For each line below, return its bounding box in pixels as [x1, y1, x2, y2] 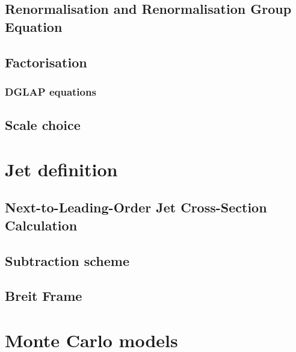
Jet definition [5, 156, 118, 181]
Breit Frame [5, 286, 82, 305]
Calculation [5, 215, 78, 234]
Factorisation [5, 52, 87, 71]
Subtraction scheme [5, 251, 129, 270]
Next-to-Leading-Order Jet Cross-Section [5, 198, 267, 217]
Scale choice [5, 116, 81, 134]
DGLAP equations [5, 84, 96, 99]
